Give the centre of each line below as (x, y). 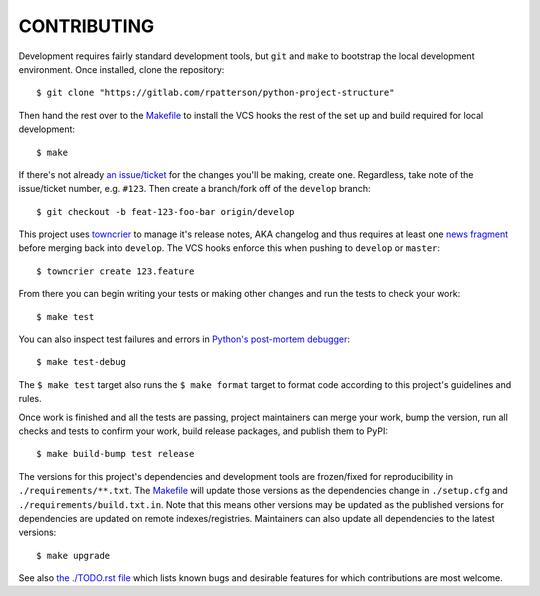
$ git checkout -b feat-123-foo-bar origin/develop (165, 211)
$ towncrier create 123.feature (115, 271)
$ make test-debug (81, 362)
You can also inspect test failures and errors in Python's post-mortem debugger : (184, 339)
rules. (30, 399)
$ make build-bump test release (115, 454)
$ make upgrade (73, 555)
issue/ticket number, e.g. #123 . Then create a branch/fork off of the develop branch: (194, 189)
